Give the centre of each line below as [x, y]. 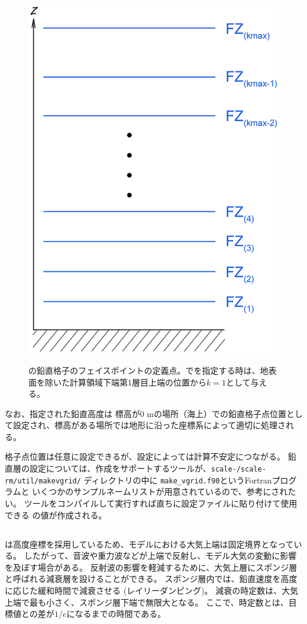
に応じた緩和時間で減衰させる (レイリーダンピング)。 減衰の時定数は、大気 [152, 590]
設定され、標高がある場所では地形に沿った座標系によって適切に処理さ [149, 425]
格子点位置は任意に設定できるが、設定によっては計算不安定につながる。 [145, 456]
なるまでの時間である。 [120, 614]
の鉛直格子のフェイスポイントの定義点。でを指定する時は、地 [148, 370]
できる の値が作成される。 [56, 515]
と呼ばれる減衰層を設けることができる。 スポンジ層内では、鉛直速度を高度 [151, 579]
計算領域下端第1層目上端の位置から [138, 382]
